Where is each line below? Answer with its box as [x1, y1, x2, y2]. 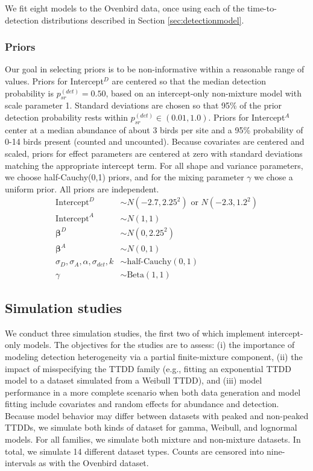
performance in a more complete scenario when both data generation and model [5, 385, 301, 398]
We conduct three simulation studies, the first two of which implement [5, 326, 265, 339]
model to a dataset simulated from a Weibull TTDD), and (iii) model [5, 374, 262, 387]
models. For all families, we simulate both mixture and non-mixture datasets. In [5, 433, 301, 446]
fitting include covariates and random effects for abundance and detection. [5, 397, 279, 410]
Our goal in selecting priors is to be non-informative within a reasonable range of [5, 63, 305, 75]
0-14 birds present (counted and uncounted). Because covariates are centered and [5, 135, 305, 148]
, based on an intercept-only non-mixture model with [106, 86, 302, 99]
